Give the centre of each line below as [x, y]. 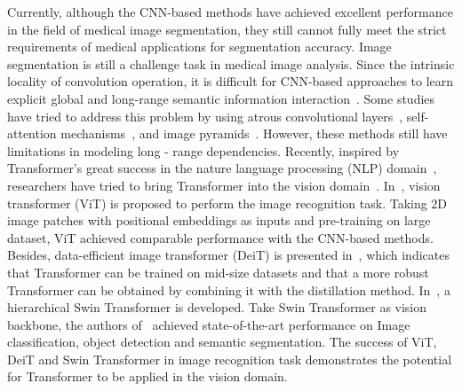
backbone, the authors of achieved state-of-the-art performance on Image [209, 324]
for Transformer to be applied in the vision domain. [147, 376]
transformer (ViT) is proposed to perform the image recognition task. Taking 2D [227, 203]
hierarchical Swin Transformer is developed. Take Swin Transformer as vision [217, 307]
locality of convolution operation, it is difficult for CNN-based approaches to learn [231, 81]
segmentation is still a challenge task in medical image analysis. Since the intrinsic [231, 63]
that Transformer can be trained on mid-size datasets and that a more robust [218, 272]
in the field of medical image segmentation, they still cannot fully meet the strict [227, 29]
